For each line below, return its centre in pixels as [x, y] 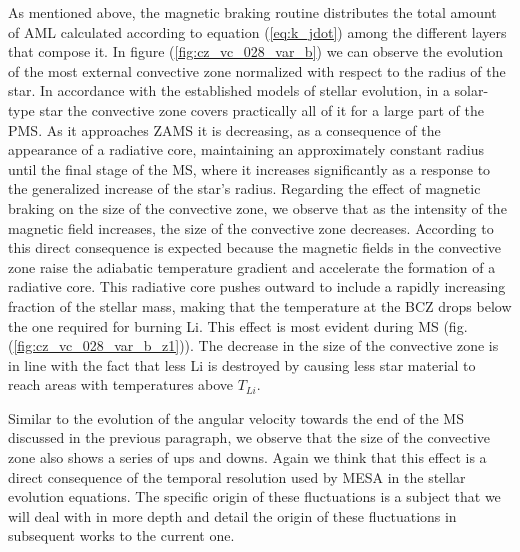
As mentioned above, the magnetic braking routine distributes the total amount [252, 12]
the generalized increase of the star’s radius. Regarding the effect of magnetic [244, 188]
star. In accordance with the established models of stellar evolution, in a [229, 90]
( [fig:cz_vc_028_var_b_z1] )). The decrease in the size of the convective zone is [253, 345]
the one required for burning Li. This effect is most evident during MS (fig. [238, 325]
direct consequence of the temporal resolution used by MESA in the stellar [237, 476]
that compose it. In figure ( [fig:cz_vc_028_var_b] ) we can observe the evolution [255, 51]
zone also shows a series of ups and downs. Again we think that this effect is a [247, 457]
